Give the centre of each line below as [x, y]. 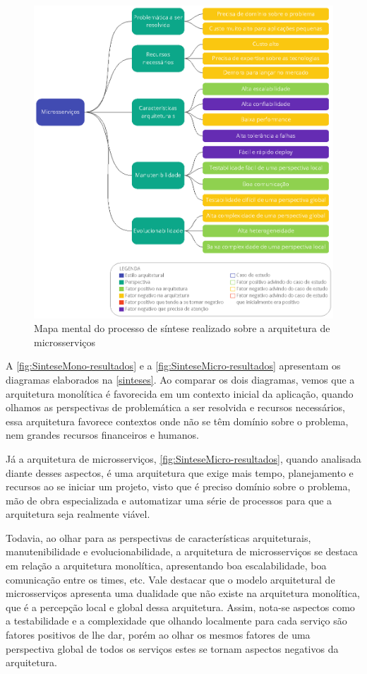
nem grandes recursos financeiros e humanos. [102, 435]
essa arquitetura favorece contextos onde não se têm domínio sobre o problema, [177, 421]
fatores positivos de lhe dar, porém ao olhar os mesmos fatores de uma [158, 635]
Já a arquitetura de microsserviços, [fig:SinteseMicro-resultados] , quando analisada [183, 458]
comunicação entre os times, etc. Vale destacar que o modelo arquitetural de [170, 579]
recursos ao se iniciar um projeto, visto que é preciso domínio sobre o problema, [178, 486]
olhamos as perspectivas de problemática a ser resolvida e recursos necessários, [175, 407]
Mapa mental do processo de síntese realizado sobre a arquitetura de [182, 328]
